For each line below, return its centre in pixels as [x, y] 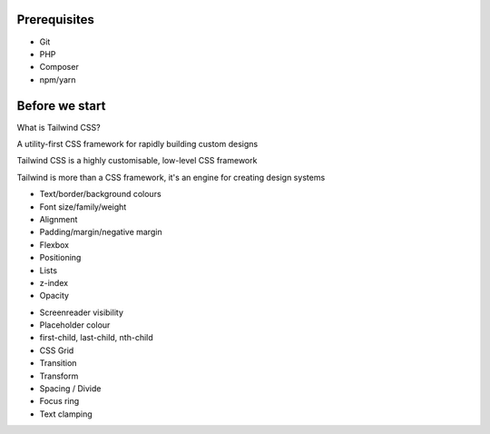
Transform [59, 376]
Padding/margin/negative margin [101, 232]
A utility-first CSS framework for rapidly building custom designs [137, 143]
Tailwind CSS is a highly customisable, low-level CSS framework [137, 161]
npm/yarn [58, 79]
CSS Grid [57, 350]
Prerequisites [55, 20]
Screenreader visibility [82, 312]
